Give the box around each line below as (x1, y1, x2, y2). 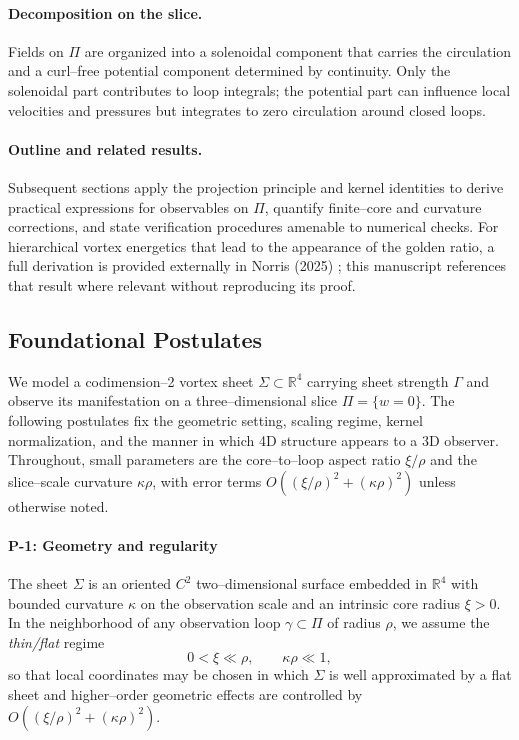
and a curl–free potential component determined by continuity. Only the (8, 60, 451, 81)
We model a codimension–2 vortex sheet (8, 370, 254, 391)
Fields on (8, 40, 64, 61)
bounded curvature (8, 592, 124, 613)
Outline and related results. (8, 138, 203, 159)
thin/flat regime (8, 631, 105, 652)
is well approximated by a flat (329, 664, 512, 685)
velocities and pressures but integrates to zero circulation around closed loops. (8, 99, 486, 120)
